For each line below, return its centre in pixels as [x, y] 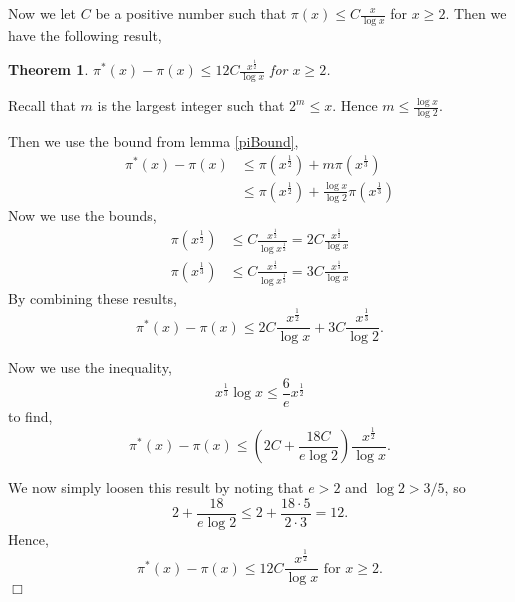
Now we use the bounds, [82, 214]
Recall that [42, 105]
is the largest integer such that [191, 105]
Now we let [42, 13]
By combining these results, [92, 297]
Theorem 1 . [48, 69]
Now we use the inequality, [90, 367]
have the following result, [85, 34]
